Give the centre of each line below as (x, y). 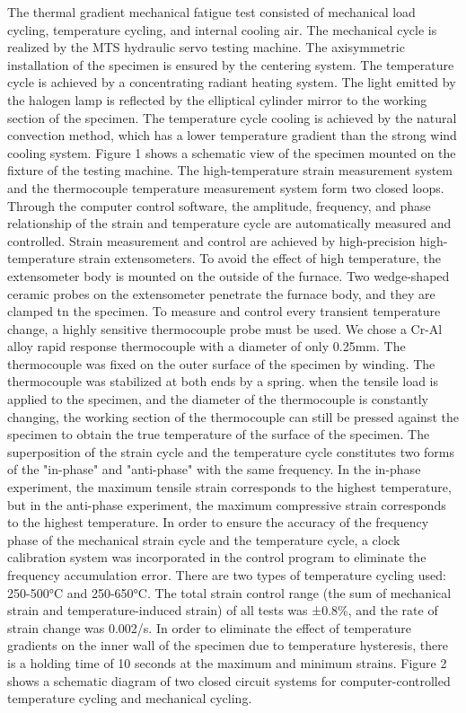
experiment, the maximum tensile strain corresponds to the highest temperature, (229, 487)
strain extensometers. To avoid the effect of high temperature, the (260, 258)
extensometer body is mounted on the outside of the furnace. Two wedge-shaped (229, 275)
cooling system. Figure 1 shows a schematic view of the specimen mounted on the (232, 152)
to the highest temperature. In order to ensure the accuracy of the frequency (218, 522)
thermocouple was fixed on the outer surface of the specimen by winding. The (221, 363)
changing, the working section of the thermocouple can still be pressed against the (233, 416)
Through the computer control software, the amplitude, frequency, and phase (219, 205)
